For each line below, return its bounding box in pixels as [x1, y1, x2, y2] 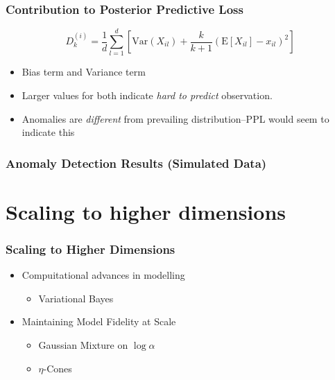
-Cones [43, 361, 72, 375]
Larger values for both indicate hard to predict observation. [22, 87, 273, 102]
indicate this [22, 125, 75, 139]
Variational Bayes [38, 291, 114, 305]
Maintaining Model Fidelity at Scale [22, 314, 176, 329]
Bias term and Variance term [22, 64, 146, 79]
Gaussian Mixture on [38, 337, 128, 352]
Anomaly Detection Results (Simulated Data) [6, 154, 267, 171]
